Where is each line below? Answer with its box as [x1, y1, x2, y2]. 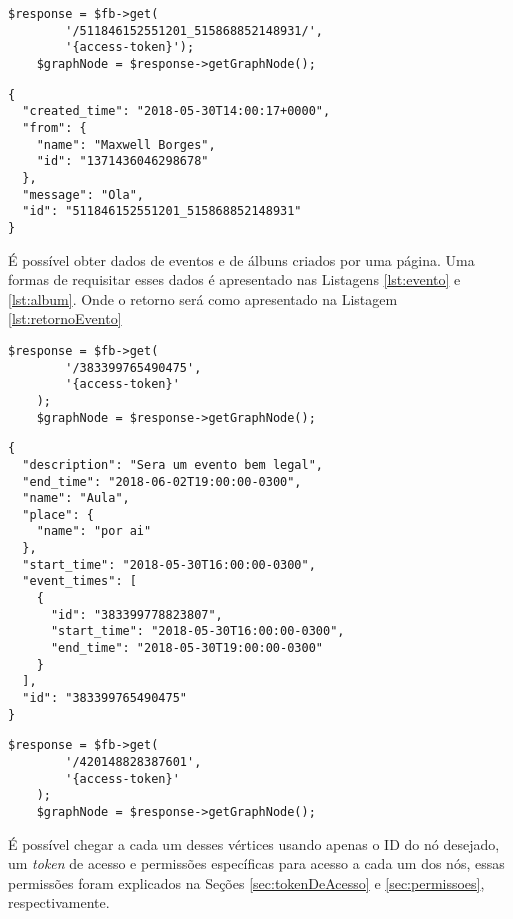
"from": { [22, 120, 87, 135]
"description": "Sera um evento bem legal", [22, 457, 323, 472]
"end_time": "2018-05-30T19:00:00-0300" [50, 641, 323, 656]
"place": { [22, 507, 94, 522]
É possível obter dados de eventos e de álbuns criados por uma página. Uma [8, 249, 475, 270]
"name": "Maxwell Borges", [36, 137, 216, 152]
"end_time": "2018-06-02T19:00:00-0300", [22, 474, 302, 489]
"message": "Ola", [22, 187, 145, 202]
